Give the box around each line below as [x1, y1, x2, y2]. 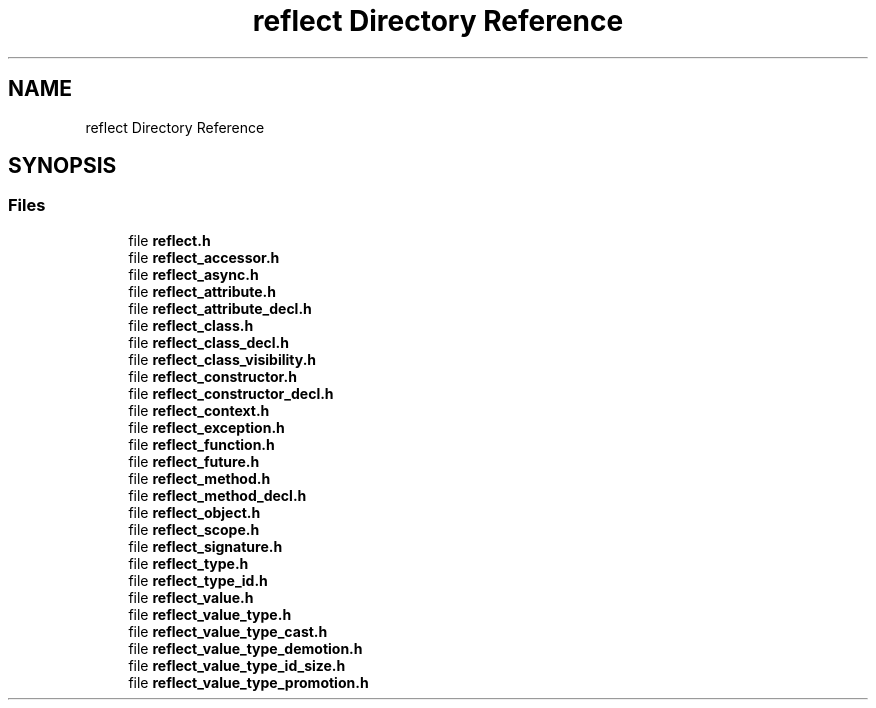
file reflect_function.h [128, 435, 275, 453]
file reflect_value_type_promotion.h [128, 673, 369, 691]
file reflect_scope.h [128, 520, 260, 538]
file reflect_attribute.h [128, 282, 276, 300]
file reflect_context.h [128, 401, 270, 419]
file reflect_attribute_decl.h [128, 299, 312, 317]
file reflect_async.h [128, 265, 259, 283]
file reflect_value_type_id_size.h [128, 656, 346, 674]
